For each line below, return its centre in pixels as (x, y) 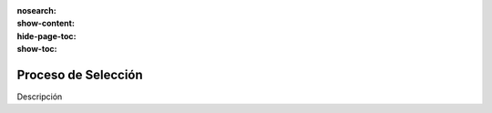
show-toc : (37, 49)
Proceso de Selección (80, 74)
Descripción (40, 97)
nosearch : (36, 10)
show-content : (46, 24)
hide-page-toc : (46, 36)
